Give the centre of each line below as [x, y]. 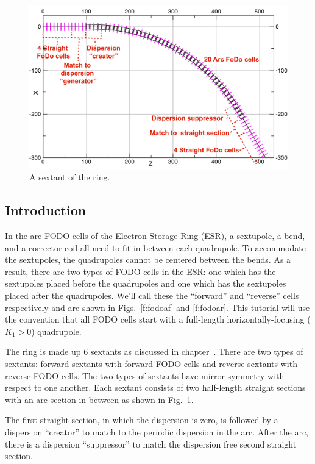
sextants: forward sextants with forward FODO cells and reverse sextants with [151, 364]
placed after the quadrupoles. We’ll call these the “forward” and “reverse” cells [152, 295]
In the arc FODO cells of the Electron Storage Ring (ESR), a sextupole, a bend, [155, 236]
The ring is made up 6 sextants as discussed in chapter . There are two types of [154, 352]
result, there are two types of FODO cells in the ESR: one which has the [140, 271]
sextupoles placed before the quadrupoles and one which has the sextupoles [146, 283]
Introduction [46, 210]
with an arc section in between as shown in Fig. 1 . [99, 399]
